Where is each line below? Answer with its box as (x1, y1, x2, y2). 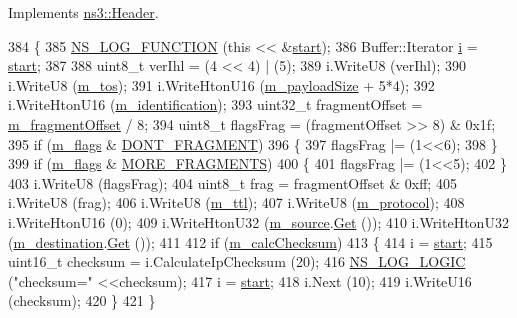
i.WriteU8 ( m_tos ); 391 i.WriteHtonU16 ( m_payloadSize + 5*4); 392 (8, 74, 435, 95)
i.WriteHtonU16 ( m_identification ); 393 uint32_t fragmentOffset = (8, 94, 423, 115)
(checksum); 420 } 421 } (8, 290, 156, 311)
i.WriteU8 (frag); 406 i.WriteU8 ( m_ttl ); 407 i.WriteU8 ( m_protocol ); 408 (8, 192, 465, 213)
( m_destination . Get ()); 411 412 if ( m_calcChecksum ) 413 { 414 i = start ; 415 (8, 231, 493, 252)
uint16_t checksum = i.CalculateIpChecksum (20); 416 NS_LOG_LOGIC (8, 251, 466, 272)
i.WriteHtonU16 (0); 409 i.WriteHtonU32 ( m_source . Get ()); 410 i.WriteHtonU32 (8, 211, 509, 232)
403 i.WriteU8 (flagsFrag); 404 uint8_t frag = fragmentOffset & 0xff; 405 (8, 172, 457, 193)
